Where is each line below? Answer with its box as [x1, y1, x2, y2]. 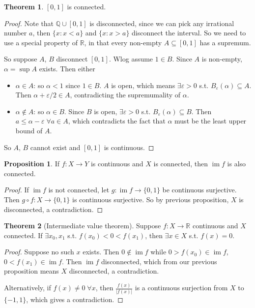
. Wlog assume [109, 54, 153, 64]
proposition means [4, 266, 59, 276]
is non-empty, [201, 54, 242, 64]
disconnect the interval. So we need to [132, 28, 246, 38]
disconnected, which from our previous [101, 256, 217, 266]
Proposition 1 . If [4, 158, 59, 169]
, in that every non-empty [84, 37, 162, 47]
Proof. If [4, 185, 29, 195]
